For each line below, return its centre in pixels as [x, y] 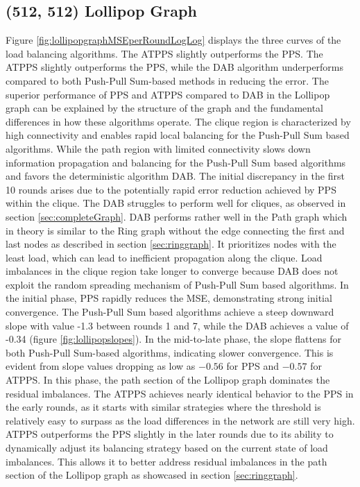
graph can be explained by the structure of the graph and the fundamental [165, 108]
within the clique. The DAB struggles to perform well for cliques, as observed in [176, 203]
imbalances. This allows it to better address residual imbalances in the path [166, 461]
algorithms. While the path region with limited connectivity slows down [158, 148]
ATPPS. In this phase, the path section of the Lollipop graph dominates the [168, 380]
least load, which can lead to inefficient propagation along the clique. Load [164, 257]
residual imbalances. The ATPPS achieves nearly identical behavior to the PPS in [180, 393]
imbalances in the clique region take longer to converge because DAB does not [172, 271]
